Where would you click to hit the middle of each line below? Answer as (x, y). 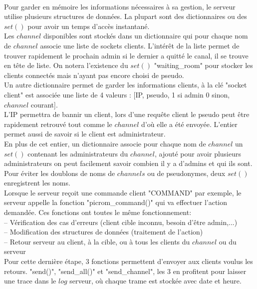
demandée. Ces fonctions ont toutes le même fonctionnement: (98, 212)
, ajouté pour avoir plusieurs (198, 153)
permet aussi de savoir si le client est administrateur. (85, 134)
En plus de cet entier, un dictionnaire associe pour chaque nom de (105, 143)
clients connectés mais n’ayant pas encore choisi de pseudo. (94, 75)
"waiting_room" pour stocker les (203, 65)
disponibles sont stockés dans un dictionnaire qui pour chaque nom (145, 36)
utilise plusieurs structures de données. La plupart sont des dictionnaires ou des (126, 16)
